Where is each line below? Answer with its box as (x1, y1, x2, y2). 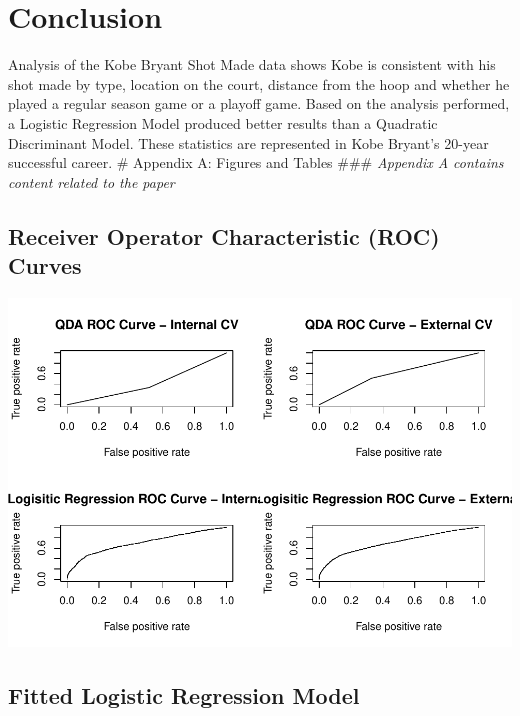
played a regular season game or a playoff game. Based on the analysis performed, (8, 93, 510, 114)
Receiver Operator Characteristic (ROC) (8, 220, 440, 251)
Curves (8, 250, 82, 281)
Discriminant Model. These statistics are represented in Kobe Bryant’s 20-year (8, 132, 489, 153)
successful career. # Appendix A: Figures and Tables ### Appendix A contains (8, 152, 504, 173)
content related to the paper (8, 171, 175, 192)
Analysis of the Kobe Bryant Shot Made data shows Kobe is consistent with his (8, 54, 496, 75)
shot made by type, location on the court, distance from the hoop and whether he (8, 73, 510, 94)
